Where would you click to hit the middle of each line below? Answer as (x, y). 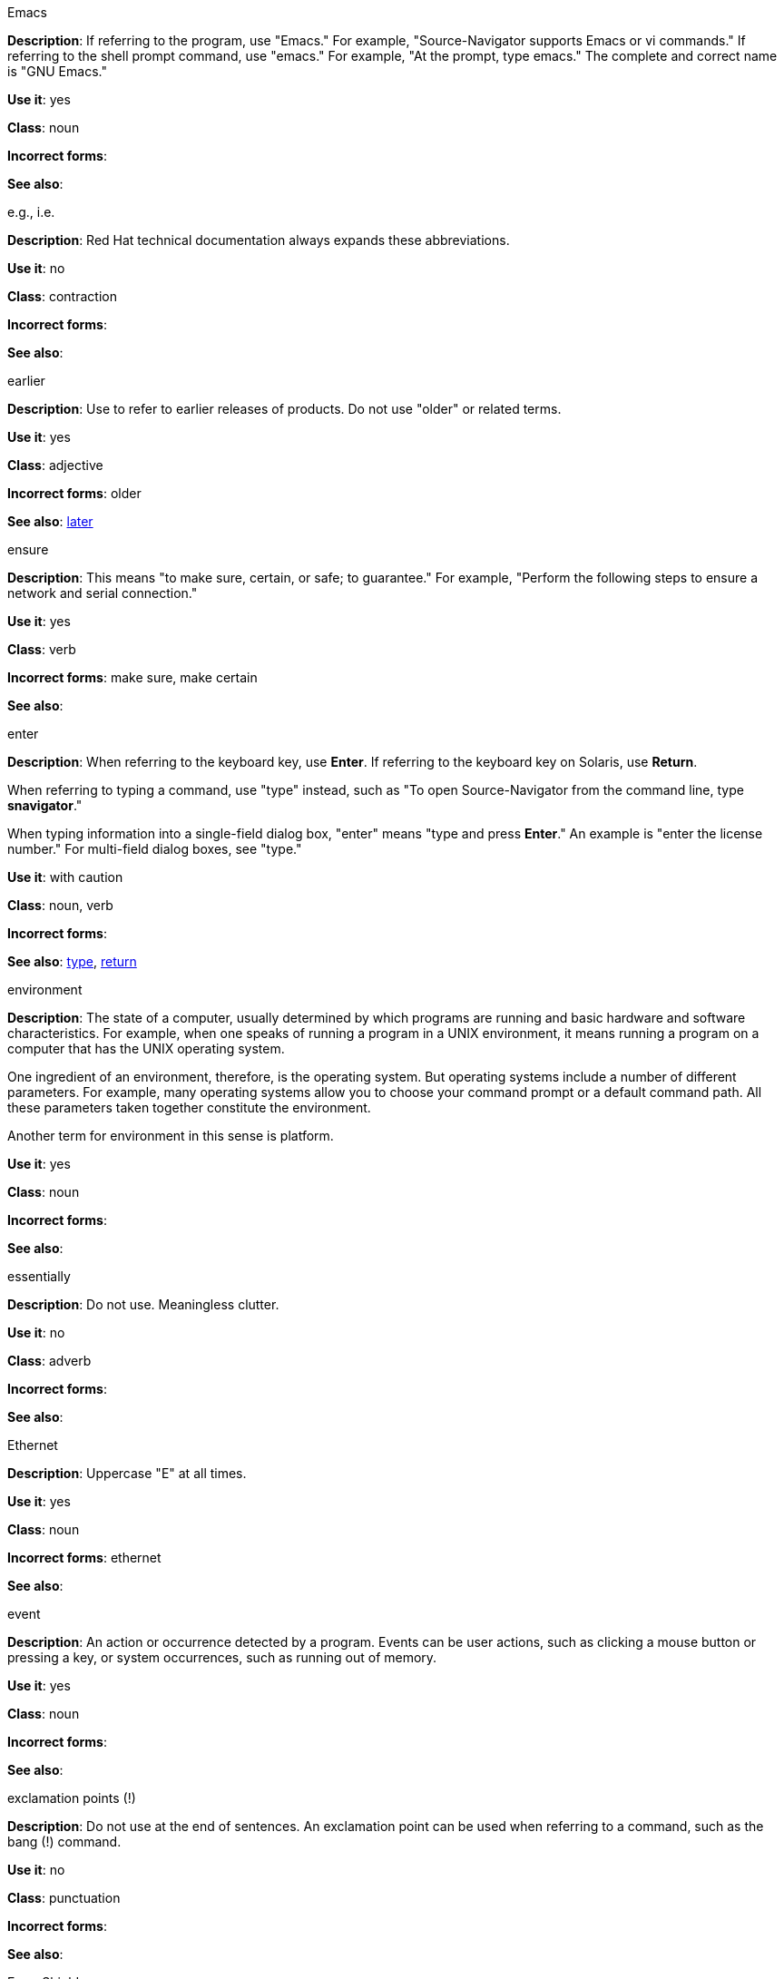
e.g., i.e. (31, 212)
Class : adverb (49, 1361)
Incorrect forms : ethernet (84, 1558)
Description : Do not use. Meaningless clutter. (143, 1304)
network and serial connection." (103, 593)
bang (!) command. (64, 1842)
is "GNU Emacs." (57, 71)
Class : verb (42, 649)
